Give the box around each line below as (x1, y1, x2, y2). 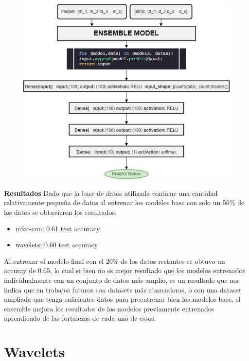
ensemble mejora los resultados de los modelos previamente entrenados (4, 303, 214, 313)
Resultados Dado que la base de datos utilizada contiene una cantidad (4, 188, 218, 198)
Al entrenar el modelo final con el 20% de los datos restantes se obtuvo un (4, 256, 225, 266)
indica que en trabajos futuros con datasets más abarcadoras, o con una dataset (4, 284, 242, 294)
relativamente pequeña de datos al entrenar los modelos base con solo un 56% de (4, 197, 245, 207)
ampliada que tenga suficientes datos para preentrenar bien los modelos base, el (4, 294, 241, 304)
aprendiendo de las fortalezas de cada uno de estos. (4, 313, 156, 323)
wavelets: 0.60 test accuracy (15, 240, 98, 250)
